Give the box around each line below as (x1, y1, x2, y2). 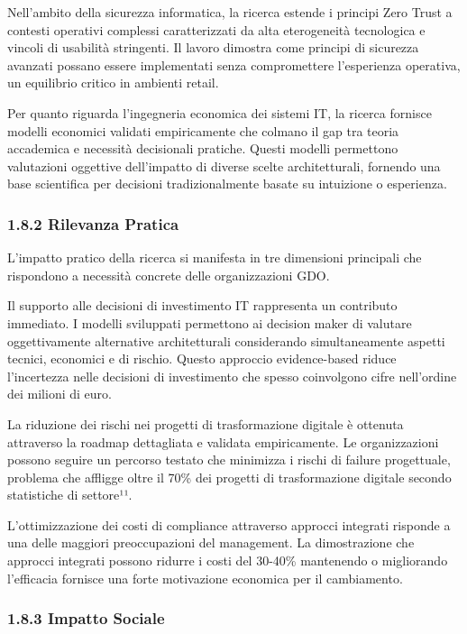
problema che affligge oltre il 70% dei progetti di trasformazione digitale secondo (7, 467, 452, 486)
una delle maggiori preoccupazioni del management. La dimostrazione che (7, 533, 415, 552)
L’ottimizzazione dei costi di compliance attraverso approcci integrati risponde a (7, 515, 451, 534)
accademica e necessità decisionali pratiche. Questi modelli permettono (7, 139, 398, 158)
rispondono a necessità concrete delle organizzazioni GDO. (7, 265, 330, 284)
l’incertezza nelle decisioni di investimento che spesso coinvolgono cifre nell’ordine (7, 366, 457, 385)
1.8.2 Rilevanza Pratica (7, 212, 179, 234)
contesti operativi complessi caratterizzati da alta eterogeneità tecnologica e (7, 20, 426, 39)
